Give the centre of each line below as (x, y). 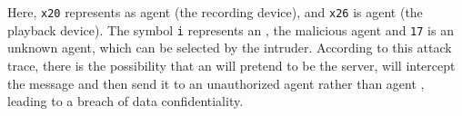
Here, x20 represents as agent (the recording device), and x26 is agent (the (215, 12)
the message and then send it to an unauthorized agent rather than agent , (216, 83)
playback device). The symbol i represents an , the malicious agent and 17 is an (231, 29)
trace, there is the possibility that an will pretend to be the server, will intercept (231, 65)
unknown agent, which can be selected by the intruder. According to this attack (230, 48)
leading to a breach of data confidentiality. (126, 101)
